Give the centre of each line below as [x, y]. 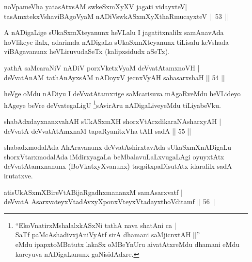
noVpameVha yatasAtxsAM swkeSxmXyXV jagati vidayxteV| [95, 6]
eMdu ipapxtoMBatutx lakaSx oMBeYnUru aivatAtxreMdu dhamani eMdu [127, 244]
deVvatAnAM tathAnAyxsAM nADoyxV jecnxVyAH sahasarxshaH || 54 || [114, 77]
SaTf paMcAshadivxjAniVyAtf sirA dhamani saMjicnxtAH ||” [108, 235]
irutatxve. [18, 175]
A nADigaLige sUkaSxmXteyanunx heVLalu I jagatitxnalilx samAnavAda [114, 32]
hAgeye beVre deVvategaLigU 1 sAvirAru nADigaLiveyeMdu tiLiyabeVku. [112, 104]
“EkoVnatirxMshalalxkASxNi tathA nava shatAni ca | [96, 225]
